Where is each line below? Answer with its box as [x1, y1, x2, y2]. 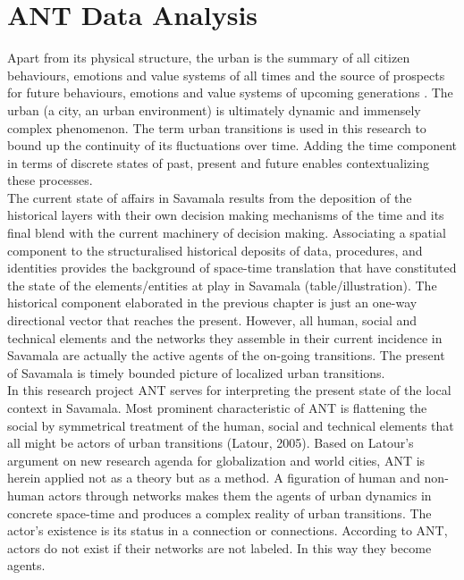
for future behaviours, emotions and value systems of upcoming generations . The [7, 83, 453, 102]
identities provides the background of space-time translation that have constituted [7, 258, 457, 277]
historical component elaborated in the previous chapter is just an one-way [7, 293, 418, 312]
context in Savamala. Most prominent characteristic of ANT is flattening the [7, 399, 427, 416]
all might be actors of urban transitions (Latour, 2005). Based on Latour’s [7, 433, 414, 452]
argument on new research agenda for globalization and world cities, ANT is [7, 450, 426, 469]
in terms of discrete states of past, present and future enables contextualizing [7, 153, 430, 172]
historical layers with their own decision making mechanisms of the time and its [7, 206, 444, 224]
